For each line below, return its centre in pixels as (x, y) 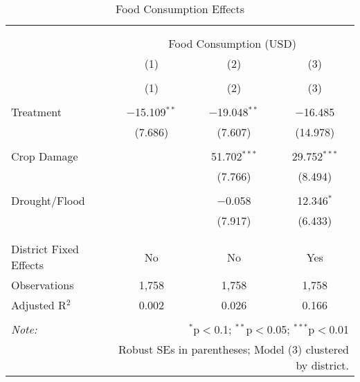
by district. (322, 365)
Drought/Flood (48, 200)
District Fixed (45, 249)
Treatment (36, 112)
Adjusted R (39, 305)
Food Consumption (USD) (232, 43)
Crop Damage (45, 156)
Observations (43, 285)
